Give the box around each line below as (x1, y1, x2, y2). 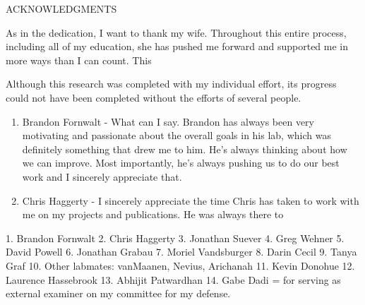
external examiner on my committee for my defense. (6, 286, 231, 301)
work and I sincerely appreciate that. (22, 169, 182, 184)
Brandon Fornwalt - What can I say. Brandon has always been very (22, 114, 314, 128)
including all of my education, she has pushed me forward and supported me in (6, 39, 349, 54)
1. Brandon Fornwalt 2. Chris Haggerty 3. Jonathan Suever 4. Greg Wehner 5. (6, 230, 345, 245)
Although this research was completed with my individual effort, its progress (6, 76, 337, 91)
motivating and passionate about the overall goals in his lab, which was (22, 128, 331, 143)
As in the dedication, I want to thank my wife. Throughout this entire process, (6, 25, 347, 40)
